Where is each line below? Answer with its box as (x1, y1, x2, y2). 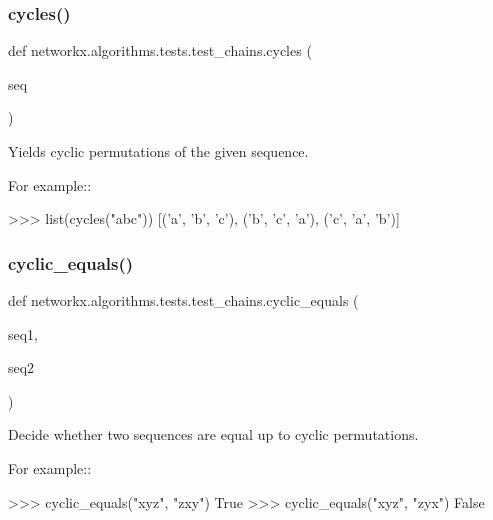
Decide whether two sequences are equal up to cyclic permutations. (8, 424, 419, 445)
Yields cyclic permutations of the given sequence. (8, 141, 309, 161)
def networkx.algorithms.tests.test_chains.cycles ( (8, 40, 312, 61)
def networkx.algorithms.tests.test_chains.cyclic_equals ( (8, 290, 359, 310)
